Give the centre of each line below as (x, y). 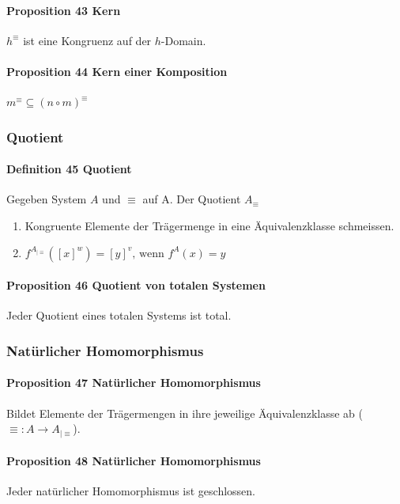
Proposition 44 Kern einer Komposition (117, 71)
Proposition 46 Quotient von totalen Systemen (136, 285)
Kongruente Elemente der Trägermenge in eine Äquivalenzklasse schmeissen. (209, 226)
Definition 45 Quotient (69, 169)
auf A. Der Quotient (192, 199)
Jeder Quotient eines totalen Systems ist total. (119, 315)
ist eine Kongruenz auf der (87, 40)
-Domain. (183, 40)
